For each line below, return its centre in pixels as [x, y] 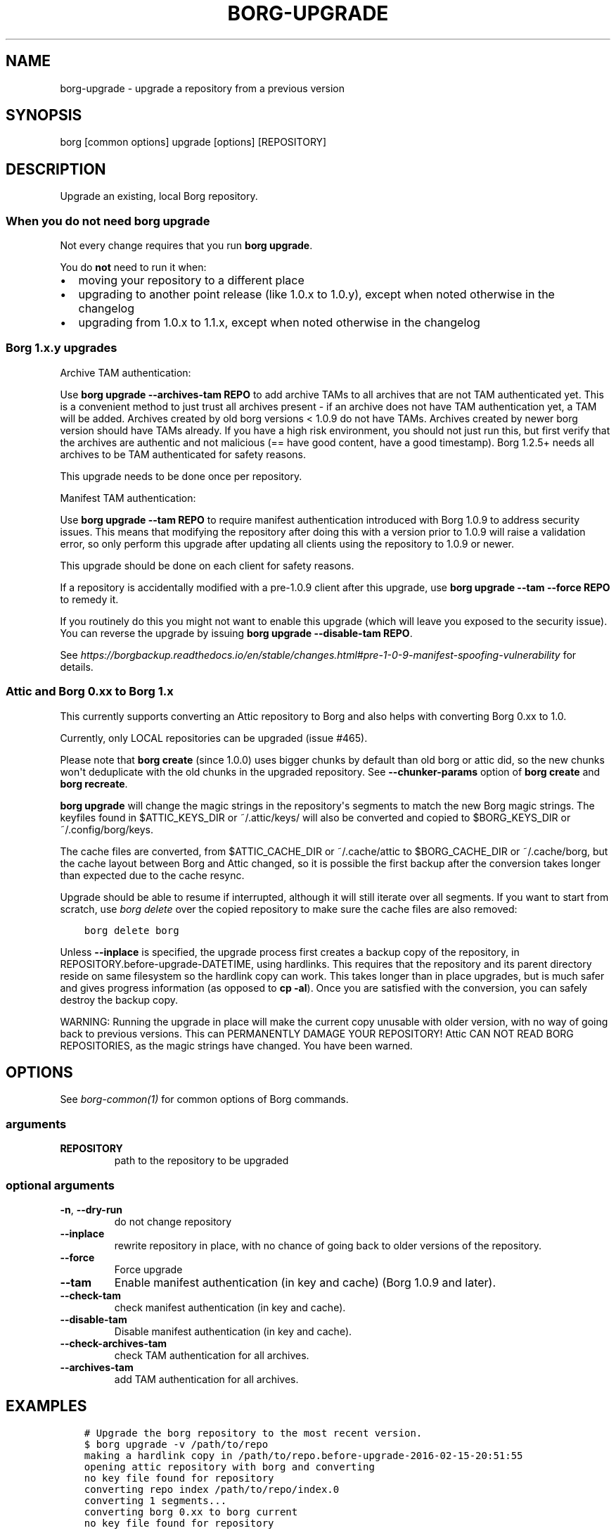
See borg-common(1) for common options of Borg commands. [204, 1099]
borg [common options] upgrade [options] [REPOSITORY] [193, 142]
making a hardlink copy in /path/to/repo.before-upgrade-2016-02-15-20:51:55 [303, 1455]
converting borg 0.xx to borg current [191, 1512]
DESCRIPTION [56, 169]
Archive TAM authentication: [126, 372]
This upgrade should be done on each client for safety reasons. [207, 565]
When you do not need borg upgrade [108, 221]
